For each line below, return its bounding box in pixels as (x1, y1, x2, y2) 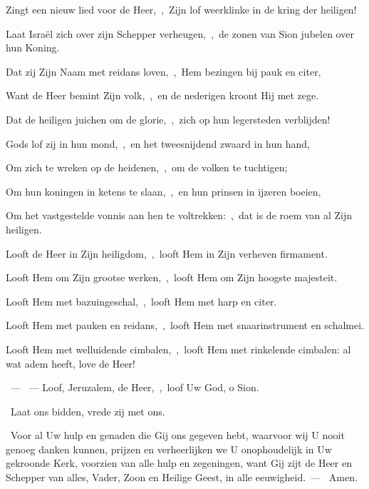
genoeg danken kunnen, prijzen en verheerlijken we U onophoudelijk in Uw (6, 441, 332, 456)
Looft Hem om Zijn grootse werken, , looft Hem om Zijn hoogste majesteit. (6, 270, 338, 285)
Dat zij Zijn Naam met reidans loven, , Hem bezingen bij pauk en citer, (6, 64, 321, 79)
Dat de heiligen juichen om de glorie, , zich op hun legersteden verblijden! (6, 111, 331, 126)
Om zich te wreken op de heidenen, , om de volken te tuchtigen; (6, 160, 288, 175)
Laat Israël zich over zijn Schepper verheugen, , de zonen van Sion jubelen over (6, 26, 354, 41)
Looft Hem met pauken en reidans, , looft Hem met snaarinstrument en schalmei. (6, 318, 365, 333)
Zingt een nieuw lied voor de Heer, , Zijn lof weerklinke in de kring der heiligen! (6, 2, 357, 16)
